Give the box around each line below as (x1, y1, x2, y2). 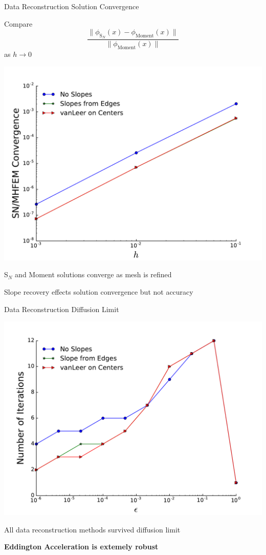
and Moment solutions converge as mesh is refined (15, 269, 172, 280)
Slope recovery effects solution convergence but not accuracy (4, 286, 193, 297)
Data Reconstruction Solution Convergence (4, 1, 139, 11)
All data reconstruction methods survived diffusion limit (4, 524, 181, 535)
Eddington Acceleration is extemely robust (4, 541, 159, 552)
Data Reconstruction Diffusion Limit (4, 303, 119, 314)
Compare (4, 18, 33, 29)
